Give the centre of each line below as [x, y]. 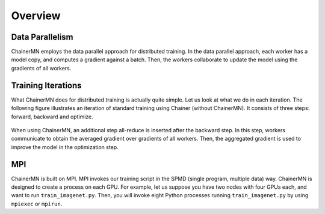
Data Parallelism [42, 37]
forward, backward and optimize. [52, 117]
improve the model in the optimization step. [65, 147]
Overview [36, 16]
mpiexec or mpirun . [37, 204]
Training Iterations [46, 85]
